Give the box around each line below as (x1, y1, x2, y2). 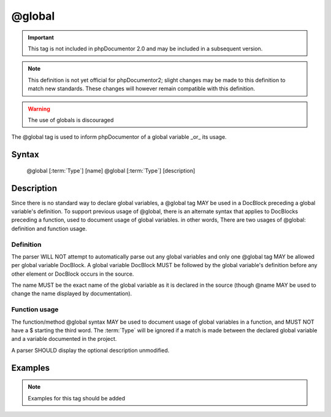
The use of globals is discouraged (28, 116, 114, 123)
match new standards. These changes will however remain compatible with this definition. (28, 85, 256, 92)
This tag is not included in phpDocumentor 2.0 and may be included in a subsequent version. (28, 45, 263, 52)
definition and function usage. (11, 225, 87, 232)
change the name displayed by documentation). (11, 290, 132, 297)
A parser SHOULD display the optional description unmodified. (11, 346, 170, 354)
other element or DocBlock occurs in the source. (11, 270, 134, 278)
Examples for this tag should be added (28, 394, 126, 402)
